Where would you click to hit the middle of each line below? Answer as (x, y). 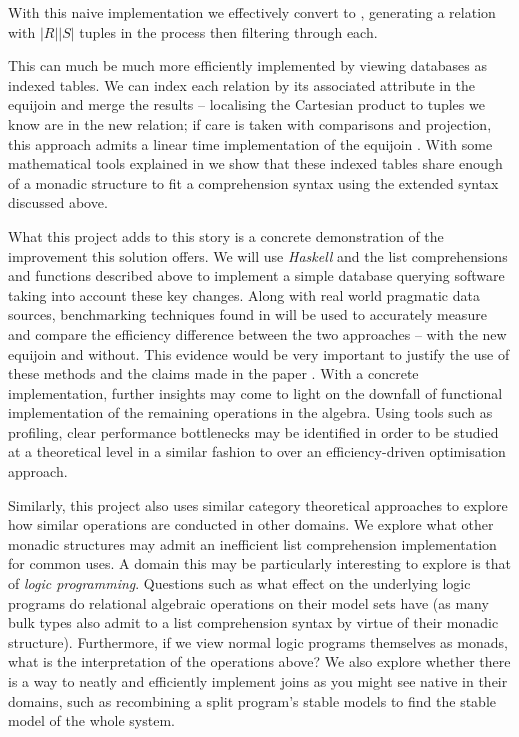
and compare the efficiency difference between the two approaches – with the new (257, 333)
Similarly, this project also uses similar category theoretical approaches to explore (258, 504)
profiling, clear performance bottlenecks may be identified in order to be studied (253, 431)
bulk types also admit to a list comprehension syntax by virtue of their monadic (253, 622)
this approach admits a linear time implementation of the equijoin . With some (250, 143)
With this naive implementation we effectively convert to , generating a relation (252, 12)
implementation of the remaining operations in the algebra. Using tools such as (250, 412)
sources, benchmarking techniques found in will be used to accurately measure (247, 314)
